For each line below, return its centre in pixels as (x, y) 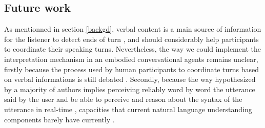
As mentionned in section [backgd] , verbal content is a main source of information (133, 29)
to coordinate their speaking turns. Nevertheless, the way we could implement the (132, 49)
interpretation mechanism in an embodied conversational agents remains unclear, (131, 59)
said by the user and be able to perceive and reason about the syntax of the (123, 99)
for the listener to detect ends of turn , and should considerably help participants (131, 39)
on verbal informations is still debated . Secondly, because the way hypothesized (130, 79)
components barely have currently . (59, 119)
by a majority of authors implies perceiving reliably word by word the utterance (130, 89)
